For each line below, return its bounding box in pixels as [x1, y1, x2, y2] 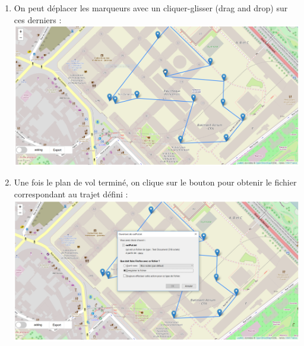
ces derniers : [14, 13, 62, 26]
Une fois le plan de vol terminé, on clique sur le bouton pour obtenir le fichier [14, 176, 297, 188]
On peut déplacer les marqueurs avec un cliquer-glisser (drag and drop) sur [14, 2, 288, 14]
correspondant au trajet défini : [14, 188, 128, 200]
